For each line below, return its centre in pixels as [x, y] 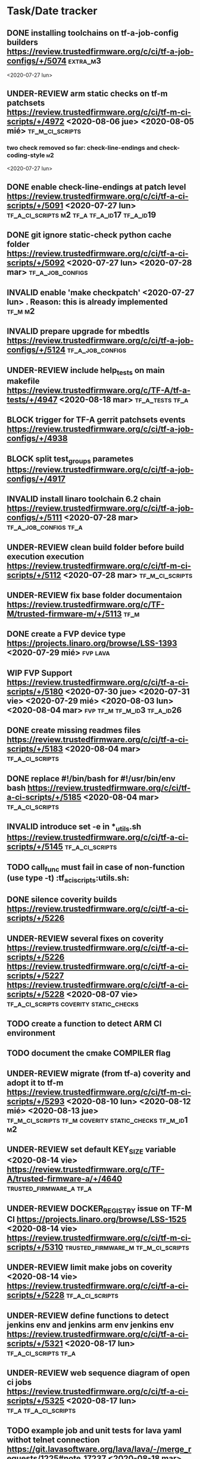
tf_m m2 [21, 311]
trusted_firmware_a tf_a [49, 1188]
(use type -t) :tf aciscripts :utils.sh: [68, 879]
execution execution [46, 557]
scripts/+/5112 [34, 575]
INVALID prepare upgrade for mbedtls [78, 331]
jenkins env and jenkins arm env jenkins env [90, 1325]
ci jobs [19, 1383]
